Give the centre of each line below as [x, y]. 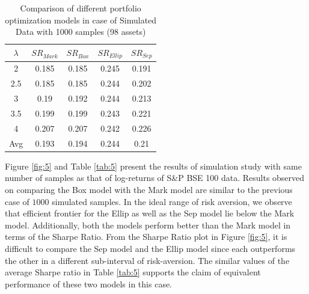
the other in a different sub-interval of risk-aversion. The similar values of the [147, 260]
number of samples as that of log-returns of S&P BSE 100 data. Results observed [155, 178]
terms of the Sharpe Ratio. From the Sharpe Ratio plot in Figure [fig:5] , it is [146, 237]
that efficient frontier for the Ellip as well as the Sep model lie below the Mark [150, 213]
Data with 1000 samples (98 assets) [81, 32]
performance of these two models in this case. [89, 283]
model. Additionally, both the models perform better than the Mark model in [148, 225]
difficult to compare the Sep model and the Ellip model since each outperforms [150, 248]
